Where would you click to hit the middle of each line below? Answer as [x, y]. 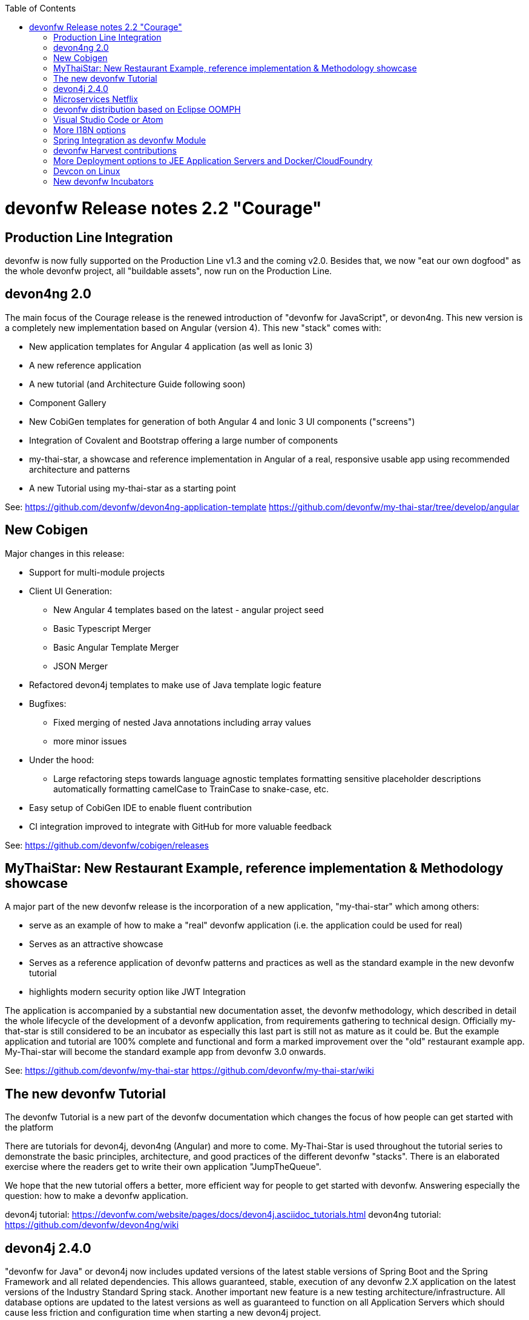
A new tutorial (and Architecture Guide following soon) [137, 384]
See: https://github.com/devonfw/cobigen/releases [107, 845]
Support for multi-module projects [97, 572]
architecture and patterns [80, 469]
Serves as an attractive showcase [96, 944]
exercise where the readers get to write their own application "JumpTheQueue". [163, 1167]
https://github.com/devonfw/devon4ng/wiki [92, 1225]
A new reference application [85, 365]
